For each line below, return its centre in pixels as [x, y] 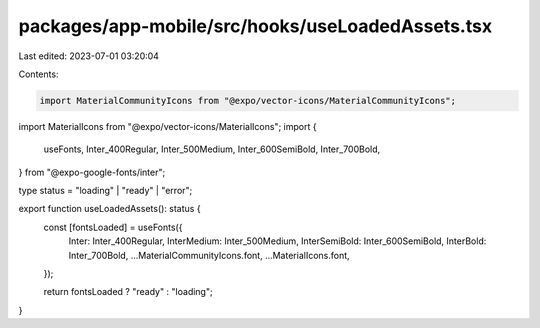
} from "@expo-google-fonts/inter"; [92, 172]
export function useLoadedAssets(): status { [109, 209]
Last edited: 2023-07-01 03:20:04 [89, 56]
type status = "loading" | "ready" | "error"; [105, 191]
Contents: [38, 74]
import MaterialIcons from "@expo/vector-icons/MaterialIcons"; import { [167, 126]
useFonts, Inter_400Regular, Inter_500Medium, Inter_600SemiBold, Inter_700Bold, [212, 149]
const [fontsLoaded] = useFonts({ [113, 227]
